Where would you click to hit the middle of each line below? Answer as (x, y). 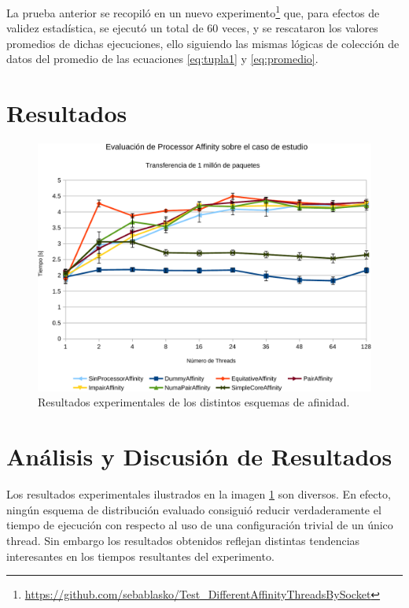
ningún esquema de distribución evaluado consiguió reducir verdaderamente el (194, 509)
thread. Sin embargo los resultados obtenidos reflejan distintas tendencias (183, 540)
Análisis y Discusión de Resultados (199, 456)
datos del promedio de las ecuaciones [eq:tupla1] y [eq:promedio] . (162, 59)
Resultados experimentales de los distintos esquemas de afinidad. (194, 402)
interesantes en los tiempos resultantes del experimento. (140, 556)
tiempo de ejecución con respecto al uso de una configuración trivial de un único (200, 525)
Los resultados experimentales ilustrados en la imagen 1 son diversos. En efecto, (199, 494)
